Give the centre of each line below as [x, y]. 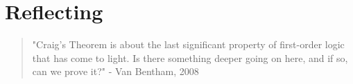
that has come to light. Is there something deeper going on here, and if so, [190, 57]
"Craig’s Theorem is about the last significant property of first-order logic [188, 44]
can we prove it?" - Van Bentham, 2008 [115, 71]
